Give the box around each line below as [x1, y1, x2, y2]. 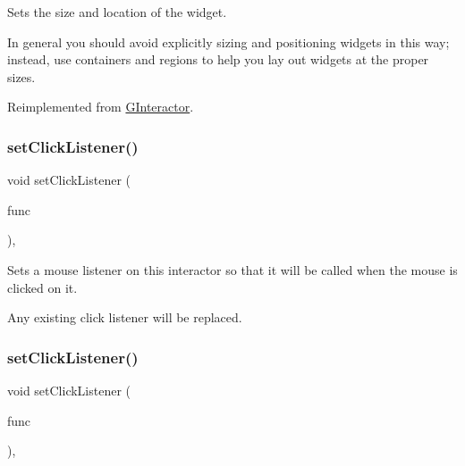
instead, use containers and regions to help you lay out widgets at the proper [7, 50, 429, 69]
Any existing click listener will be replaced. [7, 308, 242, 327]
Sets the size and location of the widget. [7, 3, 227, 21]
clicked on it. [7, 278, 78, 296]
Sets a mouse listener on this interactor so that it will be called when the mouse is [7, 260, 458, 279]
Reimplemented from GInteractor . [7, 97, 194, 116]
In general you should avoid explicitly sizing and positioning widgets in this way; [7, 32, 450, 51]
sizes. [7, 67, 36, 86]
